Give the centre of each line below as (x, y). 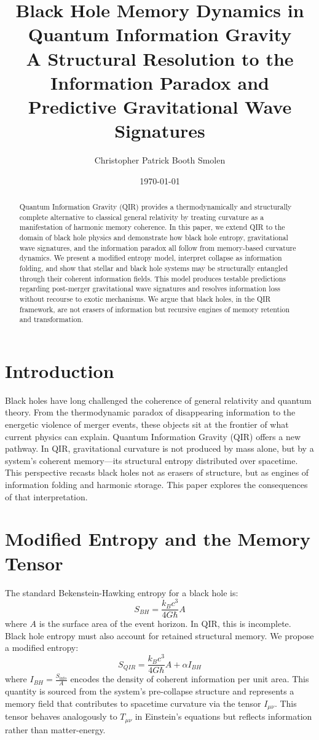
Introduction (60, 370)
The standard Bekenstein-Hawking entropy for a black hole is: (122, 592)
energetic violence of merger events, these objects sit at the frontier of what (147, 424)
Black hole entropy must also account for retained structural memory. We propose (159, 635)
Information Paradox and (160, 82)
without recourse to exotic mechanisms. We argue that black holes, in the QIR (145, 298)
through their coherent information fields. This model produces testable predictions (153, 278)
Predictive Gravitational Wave (160, 106)
